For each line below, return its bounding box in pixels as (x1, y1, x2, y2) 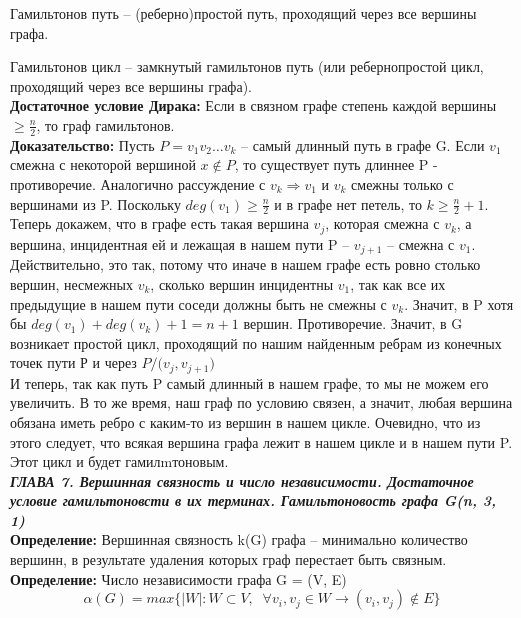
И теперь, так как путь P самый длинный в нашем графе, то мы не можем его (10, 372, 489, 393)
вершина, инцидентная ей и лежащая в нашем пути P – (10, 233, 350, 254)
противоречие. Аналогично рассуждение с (10, 173, 266, 194)
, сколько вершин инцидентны (150, 273, 334, 294)
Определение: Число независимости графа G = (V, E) (10, 568, 347, 589)
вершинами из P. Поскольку (10, 193, 181, 214)
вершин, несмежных (10, 273, 133, 294)
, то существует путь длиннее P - (234, 154, 438, 175)
